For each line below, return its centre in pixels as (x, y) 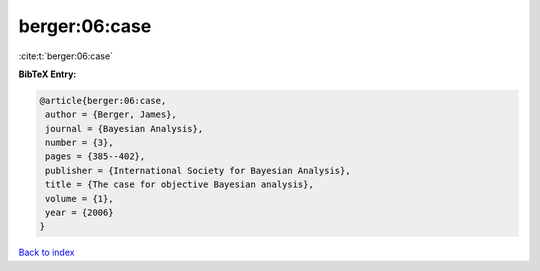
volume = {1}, (79, 198)
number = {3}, (79, 143)
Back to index (46, 252)
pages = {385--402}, (95, 156)
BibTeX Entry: (47, 74)
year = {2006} (79, 213)
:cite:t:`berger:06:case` (66, 56)
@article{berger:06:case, (103, 100)
